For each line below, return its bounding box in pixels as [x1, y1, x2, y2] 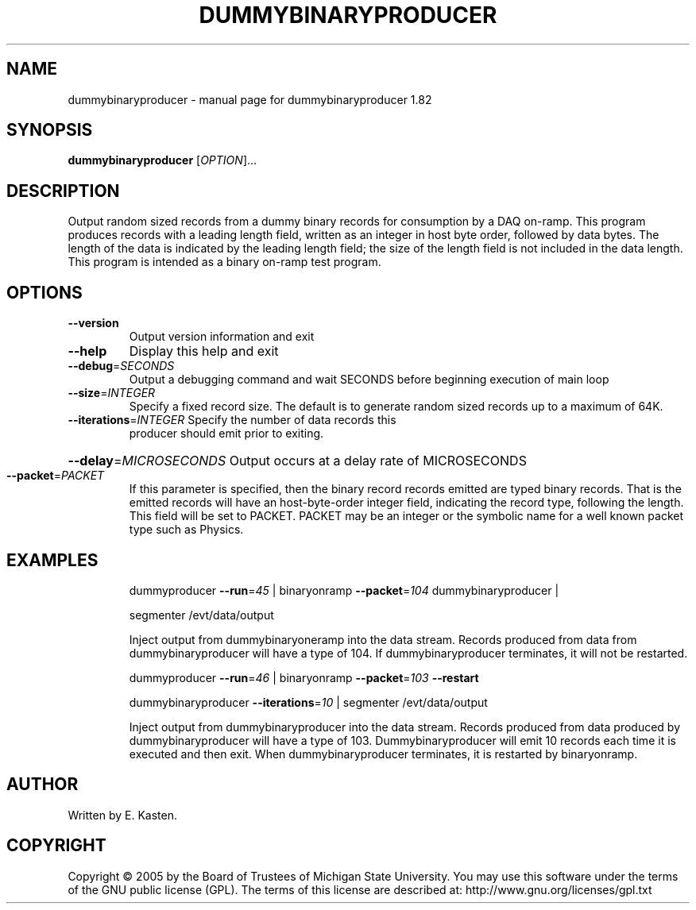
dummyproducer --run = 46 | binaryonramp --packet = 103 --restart [129, 670, 479, 684]
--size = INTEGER [68, 386, 156, 400]
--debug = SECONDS [68, 359, 175, 373]
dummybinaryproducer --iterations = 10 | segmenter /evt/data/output [129, 695, 488, 709]
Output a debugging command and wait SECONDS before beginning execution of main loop [129, 372, 609, 387]
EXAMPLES [6, 549, 99, 570]
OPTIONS [6, 282, 83, 303]
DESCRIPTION [6, 180, 120, 201]
